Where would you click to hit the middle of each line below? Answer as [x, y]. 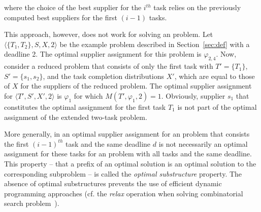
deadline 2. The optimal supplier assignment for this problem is [103, 54]
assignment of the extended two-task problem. [76, 117]
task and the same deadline [108, 143]
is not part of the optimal [217, 107]
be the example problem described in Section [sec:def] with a [155, 44]
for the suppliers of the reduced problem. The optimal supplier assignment [136, 86]
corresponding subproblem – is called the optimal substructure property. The [123, 173]
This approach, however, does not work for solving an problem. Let [109, 34]
